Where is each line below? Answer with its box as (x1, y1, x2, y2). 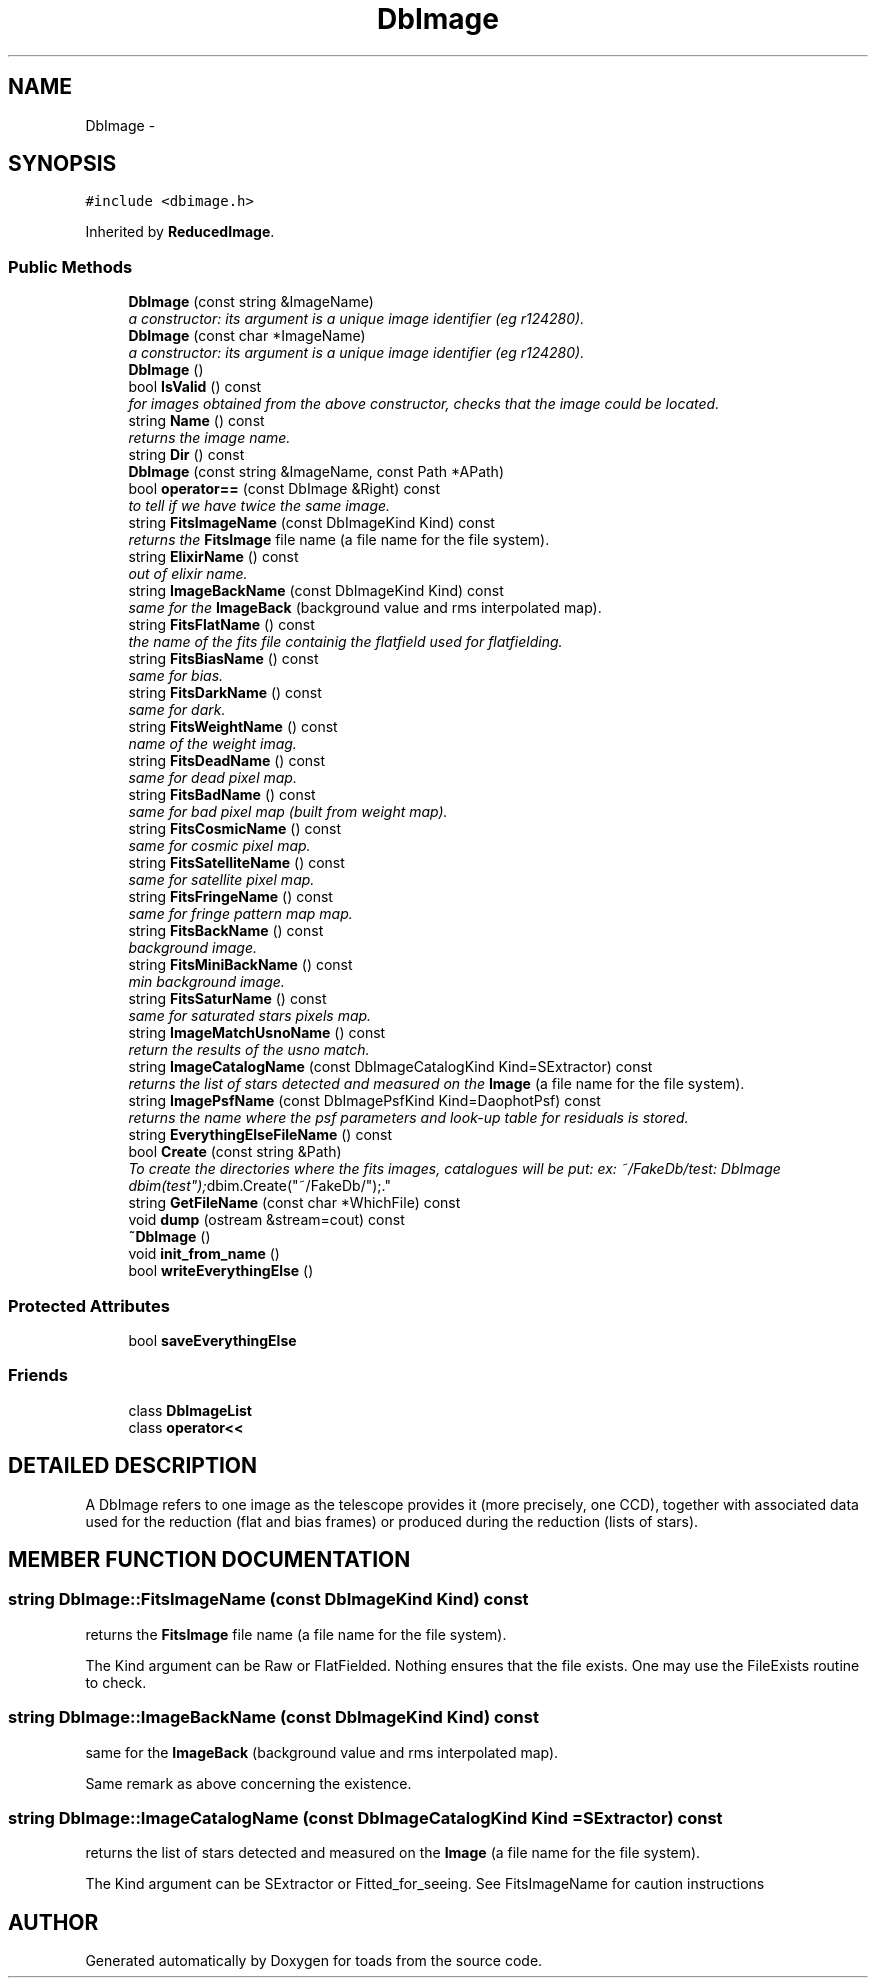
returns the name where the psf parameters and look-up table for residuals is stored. (128, 1109, 689, 1127)
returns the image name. (128, 429, 291, 447)
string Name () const (128, 412, 265, 430)
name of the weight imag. (128, 735, 297, 753)
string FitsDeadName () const (128, 752, 326, 770)
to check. (85, 1673, 147, 1691)
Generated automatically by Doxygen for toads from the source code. (85, 1952, 543, 1970)
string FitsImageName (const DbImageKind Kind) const (128, 514, 495, 532)
